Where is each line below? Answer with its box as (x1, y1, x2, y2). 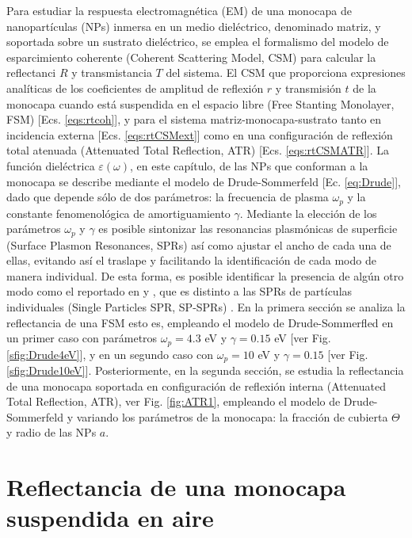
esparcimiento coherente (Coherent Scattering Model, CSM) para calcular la (6, 48, 376, 65)
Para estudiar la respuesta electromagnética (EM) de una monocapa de (6, 2, 352, 18)
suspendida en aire (6, 502, 214, 534)
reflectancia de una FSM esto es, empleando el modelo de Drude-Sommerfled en (6, 314, 394, 330)
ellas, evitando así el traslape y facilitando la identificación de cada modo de (6, 252, 376, 269)
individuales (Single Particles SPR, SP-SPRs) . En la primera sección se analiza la (6, 299, 406, 315)
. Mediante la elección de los (239, 204, 377, 221)
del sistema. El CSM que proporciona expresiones (166, 64, 406, 81)
